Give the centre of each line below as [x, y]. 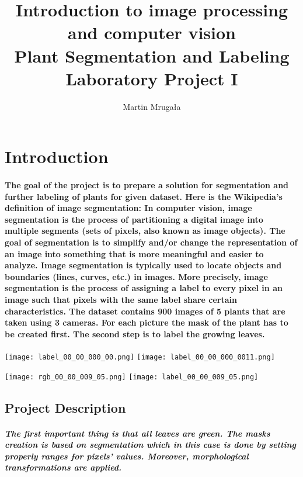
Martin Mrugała [152, 106]
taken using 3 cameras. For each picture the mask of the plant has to [147, 322]
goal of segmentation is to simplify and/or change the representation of [151, 242]
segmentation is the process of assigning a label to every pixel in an [144, 288]
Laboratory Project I [152, 78]
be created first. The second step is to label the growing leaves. [135, 333]
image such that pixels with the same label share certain [121, 299]
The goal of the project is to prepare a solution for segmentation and [147, 185]
